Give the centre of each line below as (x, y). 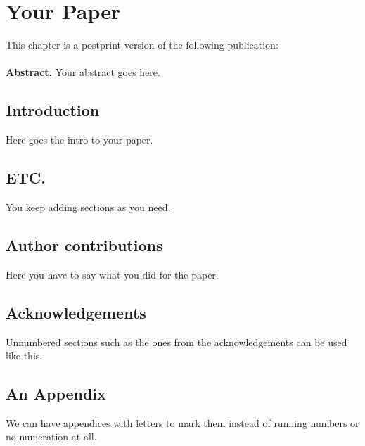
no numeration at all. (51, 437)
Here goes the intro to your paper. (79, 140)
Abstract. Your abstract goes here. (83, 72)
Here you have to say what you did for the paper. (112, 274)
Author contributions (84, 244)
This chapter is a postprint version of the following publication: (142, 45)
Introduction (53, 110)
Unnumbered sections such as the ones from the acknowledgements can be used (177, 342)
